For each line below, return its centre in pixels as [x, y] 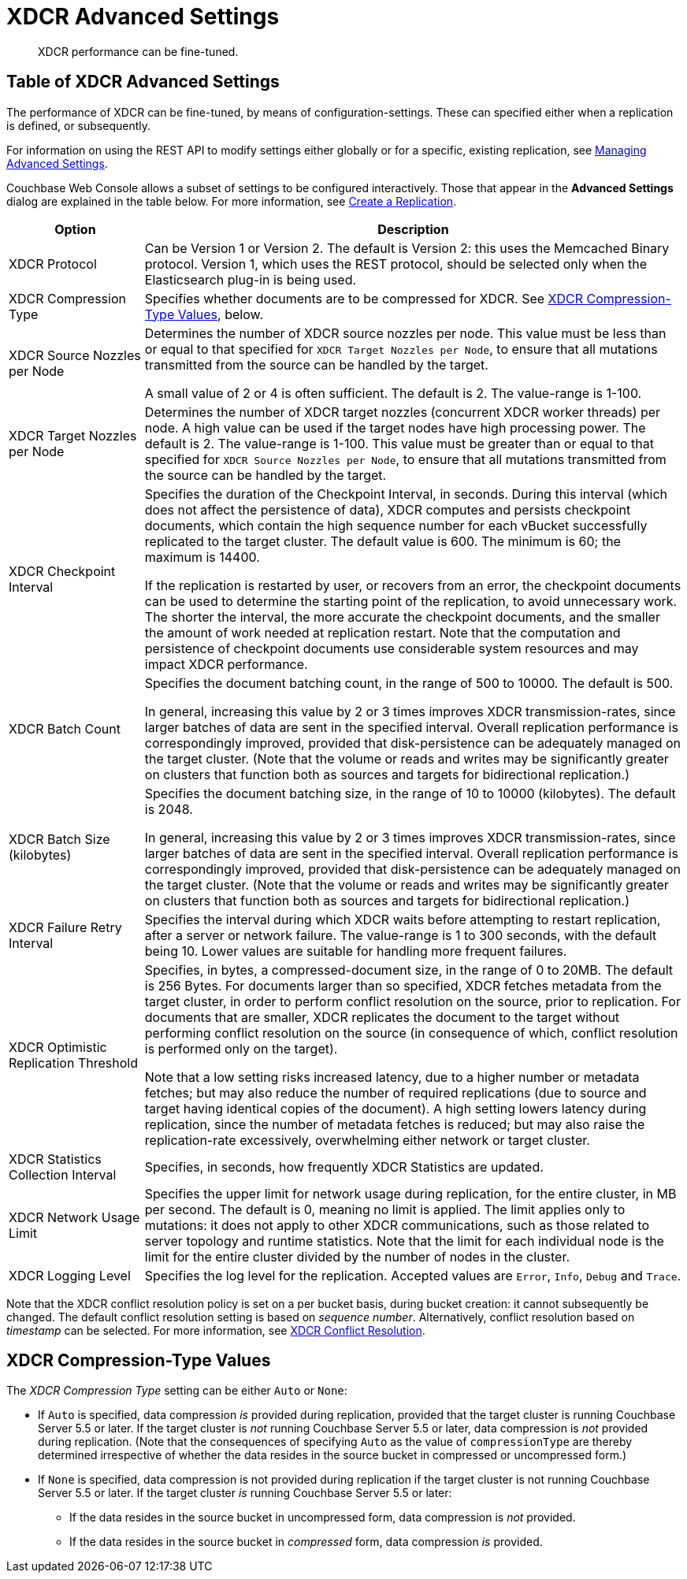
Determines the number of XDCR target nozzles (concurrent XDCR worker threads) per [403, 412]
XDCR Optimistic [58, 1047]
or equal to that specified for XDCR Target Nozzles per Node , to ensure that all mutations [401, 349]
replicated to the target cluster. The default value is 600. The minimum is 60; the [382, 541]
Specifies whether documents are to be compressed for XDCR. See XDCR [364, 298]
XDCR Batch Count [65, 728]
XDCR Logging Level [70, 1275]
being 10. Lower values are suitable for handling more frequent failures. [356, 951]
